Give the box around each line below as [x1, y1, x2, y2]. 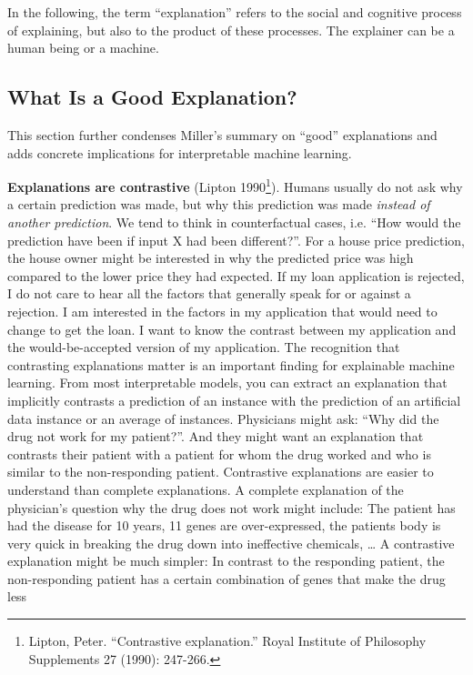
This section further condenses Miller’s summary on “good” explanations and [7, 125, 438, 144]
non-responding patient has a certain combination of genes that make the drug [7, 569, 446, 588]
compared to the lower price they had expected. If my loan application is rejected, [7, 266, 465, 285]
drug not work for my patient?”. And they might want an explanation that [7, 427, 424, 446]
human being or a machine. [7, 38, 159, 57]
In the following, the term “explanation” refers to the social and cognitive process [7, 3, 462, 21]
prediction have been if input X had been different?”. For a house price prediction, [7, 230, 465, 249]
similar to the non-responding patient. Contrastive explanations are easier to [7, 462, 434, 481]
